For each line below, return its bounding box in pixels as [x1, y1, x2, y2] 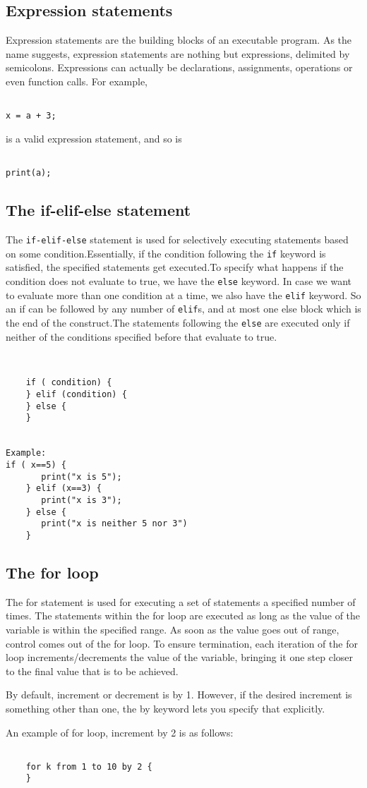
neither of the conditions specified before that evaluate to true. [6, 329, 277, 344]
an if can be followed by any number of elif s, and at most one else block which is [6, 301, 361, 316]
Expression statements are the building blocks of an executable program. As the [6, 32, 352, 47]
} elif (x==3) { [25, 483, 102, 494]
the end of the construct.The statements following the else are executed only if [6, 315, 350, 329]
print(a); [6, 168, 52, 178]
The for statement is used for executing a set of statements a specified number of [6, 594, 356, 609]
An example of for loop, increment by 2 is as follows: [6, 725, 234, 739]
